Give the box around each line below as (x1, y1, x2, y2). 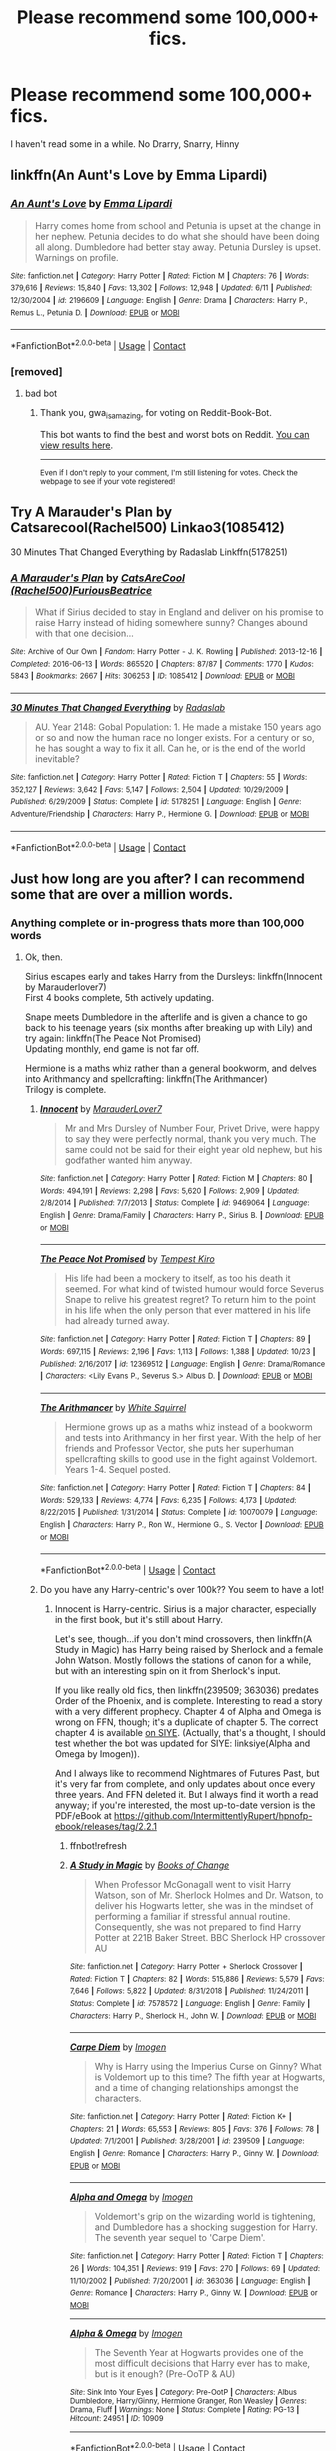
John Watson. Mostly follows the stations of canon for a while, (54, 1654, 312, 1666)
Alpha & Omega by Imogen (69, 2327, 183, 2340)
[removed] (10, 364, 63, 378)
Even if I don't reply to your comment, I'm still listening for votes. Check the (39, 468, 298, 478)
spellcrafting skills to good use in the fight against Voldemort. (64, 1452, 318, 1465)
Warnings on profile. (34, 251, 119, 263)
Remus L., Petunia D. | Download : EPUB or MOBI (10, 307, 180, 318)
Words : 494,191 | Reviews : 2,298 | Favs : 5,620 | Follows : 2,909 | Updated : (39, 1186, 300, 1196)
